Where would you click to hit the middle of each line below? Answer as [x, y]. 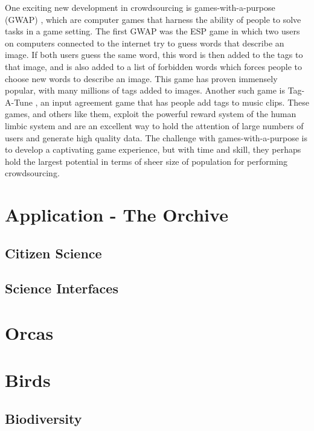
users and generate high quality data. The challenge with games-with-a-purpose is [156, 137]
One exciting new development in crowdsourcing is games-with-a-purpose [140, 7]
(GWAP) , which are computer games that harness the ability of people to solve [153, 19]
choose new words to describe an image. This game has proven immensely [141, 78]
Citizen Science [53, 253]
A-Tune [19, 102]
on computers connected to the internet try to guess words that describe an [145, 43]
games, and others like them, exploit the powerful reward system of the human [151, 114]
